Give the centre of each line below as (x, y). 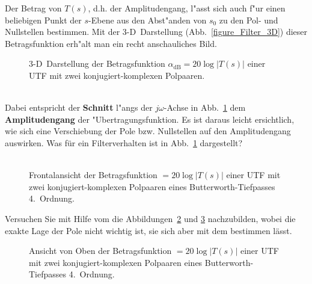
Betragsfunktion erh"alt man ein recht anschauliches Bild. (111, 43)
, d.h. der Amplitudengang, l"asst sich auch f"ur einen (187, 8)
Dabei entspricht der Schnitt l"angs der (79, 107)
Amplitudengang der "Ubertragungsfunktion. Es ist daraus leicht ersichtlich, (150, 119)
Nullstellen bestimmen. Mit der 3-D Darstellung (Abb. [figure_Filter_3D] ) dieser (156, 32)
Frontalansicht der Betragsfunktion (93, 175)
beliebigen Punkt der (43, 20)
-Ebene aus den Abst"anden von (148, 20)
